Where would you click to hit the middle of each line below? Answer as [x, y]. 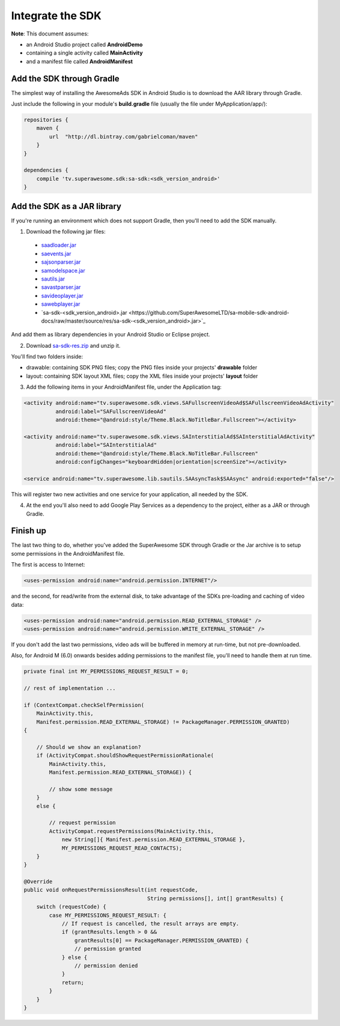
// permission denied [106, 965]
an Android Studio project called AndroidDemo [84, 44]
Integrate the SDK [56, 16]
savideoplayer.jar [62, 296]
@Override [38, 882]
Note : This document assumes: [50, 34]
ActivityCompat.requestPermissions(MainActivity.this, [132, 831]
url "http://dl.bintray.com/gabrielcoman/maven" [123, 136]
